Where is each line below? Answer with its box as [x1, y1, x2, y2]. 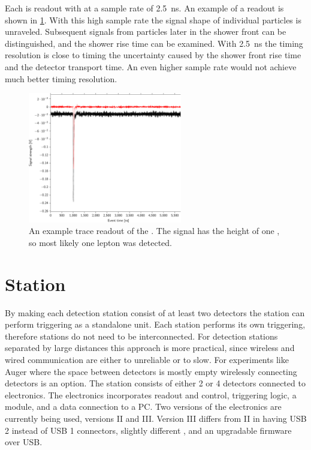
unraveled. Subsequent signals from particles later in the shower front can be [5, 25, 286, 38]
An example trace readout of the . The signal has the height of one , [29, 224, 280, 237]
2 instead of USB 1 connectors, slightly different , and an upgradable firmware [5, 424, 292, 436]
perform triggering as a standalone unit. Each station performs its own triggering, [5, 318, 306, 331]
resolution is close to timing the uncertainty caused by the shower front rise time [5, 49, 301, 61]
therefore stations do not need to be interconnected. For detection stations [5, 329, 278, 342]
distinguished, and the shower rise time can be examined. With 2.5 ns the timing [5, 37, 303, 49]
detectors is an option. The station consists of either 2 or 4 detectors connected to [5, 377, 306, 389]
